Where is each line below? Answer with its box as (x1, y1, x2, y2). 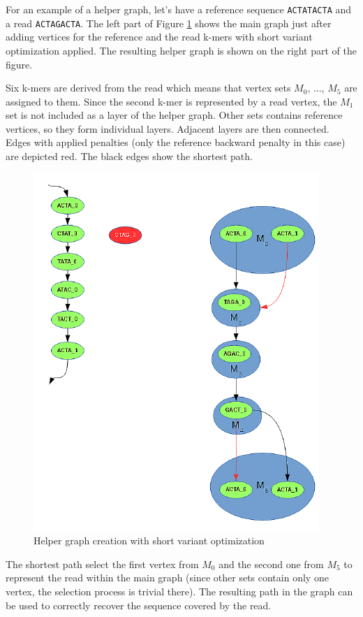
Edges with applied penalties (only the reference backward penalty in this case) (6, 135, 346, 150)
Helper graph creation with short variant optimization (34, 533, 265, 548)
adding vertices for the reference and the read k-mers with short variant (6, 29, 313, 44)
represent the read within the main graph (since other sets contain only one (6, 570, 329, 585)
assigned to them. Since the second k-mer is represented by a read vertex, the (6, 94, 337, 108)
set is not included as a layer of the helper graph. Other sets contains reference (6, 108, 343, 122)
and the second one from (218, 556, 324, 571)
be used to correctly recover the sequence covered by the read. (6, 597, 272, 612)
